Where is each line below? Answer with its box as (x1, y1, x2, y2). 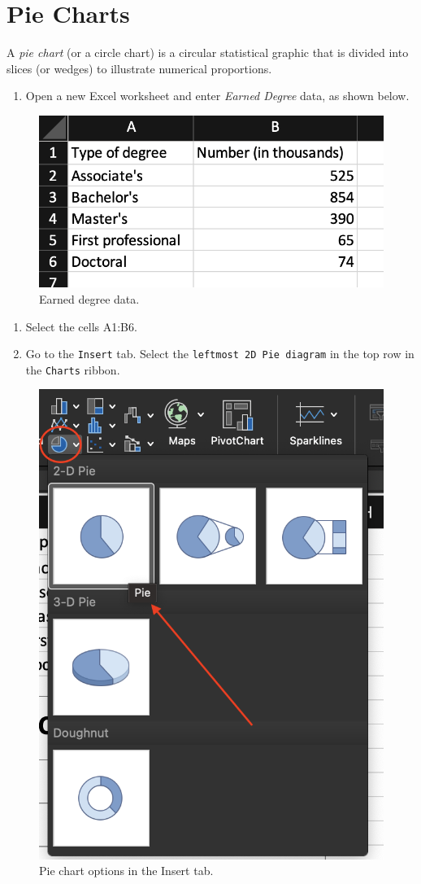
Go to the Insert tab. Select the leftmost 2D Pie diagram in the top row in (25, 345, 414, 362)
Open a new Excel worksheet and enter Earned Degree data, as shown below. (25, 87, 410, 104)
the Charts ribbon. (25, 361, 120, 378)
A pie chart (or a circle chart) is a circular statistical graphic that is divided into (7, 44, 409, 61)
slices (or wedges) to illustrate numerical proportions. (7, 59, 272, 77)
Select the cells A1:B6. (25, 317, 137, 335)
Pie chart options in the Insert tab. (39, 862, 214, 879)
